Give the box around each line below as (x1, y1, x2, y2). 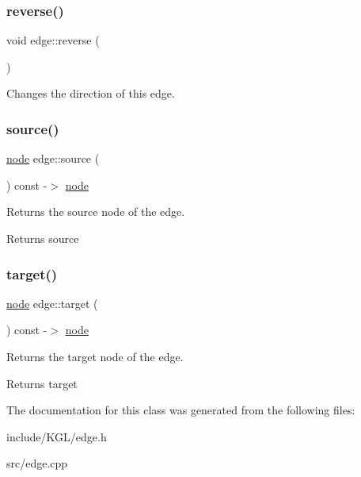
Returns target (6, 375, 78, 391)
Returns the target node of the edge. (6, 348, 184, 364)
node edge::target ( (6, 294, 98, 311)
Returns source (6, 230, 79, 246)
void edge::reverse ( (6, 32, 100, 48)
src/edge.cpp (6, 455, 68, 471)
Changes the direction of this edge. (6, 85, 175, 102)
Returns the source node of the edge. (6, 203, 185, 220)
